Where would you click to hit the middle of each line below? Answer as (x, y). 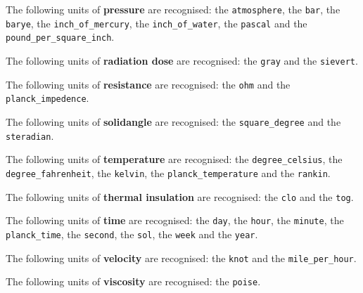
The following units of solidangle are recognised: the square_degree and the (173, 121)
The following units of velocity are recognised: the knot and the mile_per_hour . (181, 258)
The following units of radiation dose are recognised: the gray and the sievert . (182, 60)
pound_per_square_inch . (60, 37)
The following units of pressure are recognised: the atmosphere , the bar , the (173, 9)
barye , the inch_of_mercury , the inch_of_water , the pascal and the (157, 23)
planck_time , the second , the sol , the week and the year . (132, 234)
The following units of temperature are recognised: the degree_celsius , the (174, 159)
